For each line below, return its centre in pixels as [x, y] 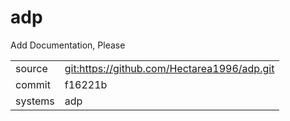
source [31, 68]
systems [35, 101]
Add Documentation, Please [68, 45]
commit [33, 84]
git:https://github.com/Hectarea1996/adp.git [169, 68]
